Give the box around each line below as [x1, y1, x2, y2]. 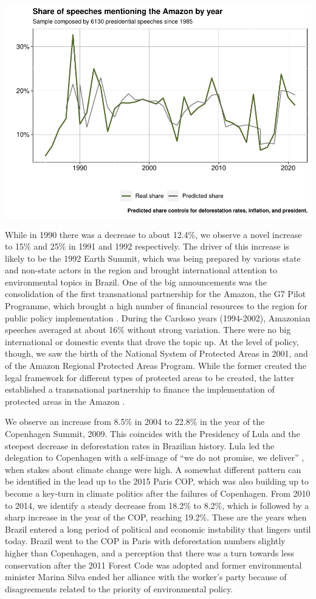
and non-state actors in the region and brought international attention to [5, 264, 277, 276]
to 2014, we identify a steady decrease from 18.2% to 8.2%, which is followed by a [5, 499, 309, 511]
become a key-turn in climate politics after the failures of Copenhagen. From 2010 [5, 486, 311, 499]
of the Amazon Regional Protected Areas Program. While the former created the [5, 359, 306, 372]
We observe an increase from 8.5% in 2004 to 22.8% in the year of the [5, 415, 265, 428]
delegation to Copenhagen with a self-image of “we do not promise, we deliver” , [5, 451, 304, 464]
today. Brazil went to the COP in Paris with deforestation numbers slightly [5, 534, 286, 547]
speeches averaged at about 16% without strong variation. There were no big [5, 323, 291, 336]
